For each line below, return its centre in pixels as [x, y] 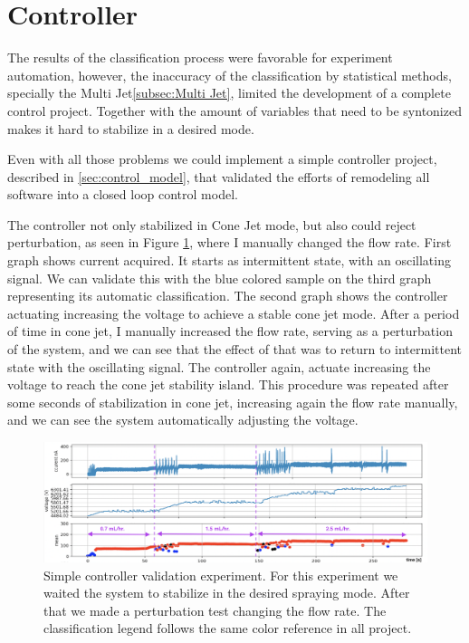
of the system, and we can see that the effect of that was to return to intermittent [235, 349]
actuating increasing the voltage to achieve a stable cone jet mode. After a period [234, 313]
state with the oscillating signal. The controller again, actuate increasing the [219, 366]
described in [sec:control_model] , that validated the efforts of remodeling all [219, 176]
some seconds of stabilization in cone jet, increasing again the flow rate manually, [233, 402]
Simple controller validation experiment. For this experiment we [221, 575]
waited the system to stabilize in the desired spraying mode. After [227, 593]
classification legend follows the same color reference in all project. [228, 628]
